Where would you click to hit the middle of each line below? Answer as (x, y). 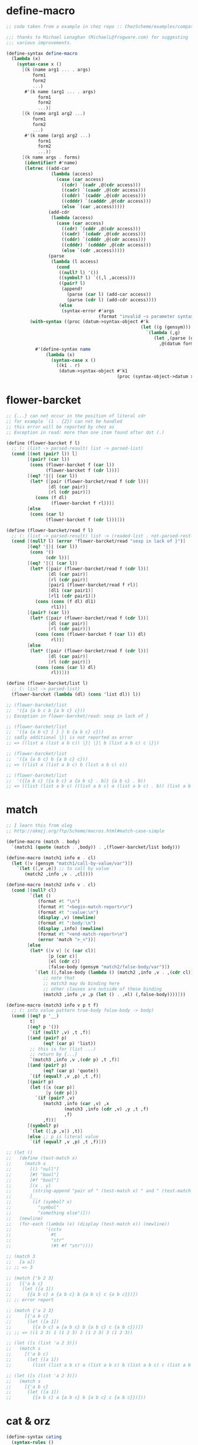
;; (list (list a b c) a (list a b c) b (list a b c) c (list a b (99, 1365)
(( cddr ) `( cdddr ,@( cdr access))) (104, 240)
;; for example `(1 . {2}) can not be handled (64, 421)
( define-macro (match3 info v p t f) (52, 1005)
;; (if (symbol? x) (39, 1202)
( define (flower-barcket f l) (43, 443)
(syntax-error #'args (88, 311)
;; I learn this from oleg (39, 826)
